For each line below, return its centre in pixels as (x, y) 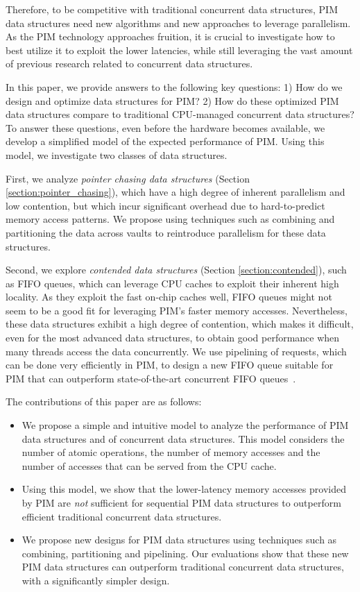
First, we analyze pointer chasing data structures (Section (128, 178)
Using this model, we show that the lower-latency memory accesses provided (184, 489)
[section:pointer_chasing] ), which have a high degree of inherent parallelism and (175, 192)
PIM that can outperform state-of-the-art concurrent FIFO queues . (151, 378)
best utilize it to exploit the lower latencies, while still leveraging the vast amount (179, 50)
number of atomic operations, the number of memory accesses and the (171, 452)
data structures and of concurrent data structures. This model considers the (183, 438)
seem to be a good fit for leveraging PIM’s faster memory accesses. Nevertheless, (177, 310)
